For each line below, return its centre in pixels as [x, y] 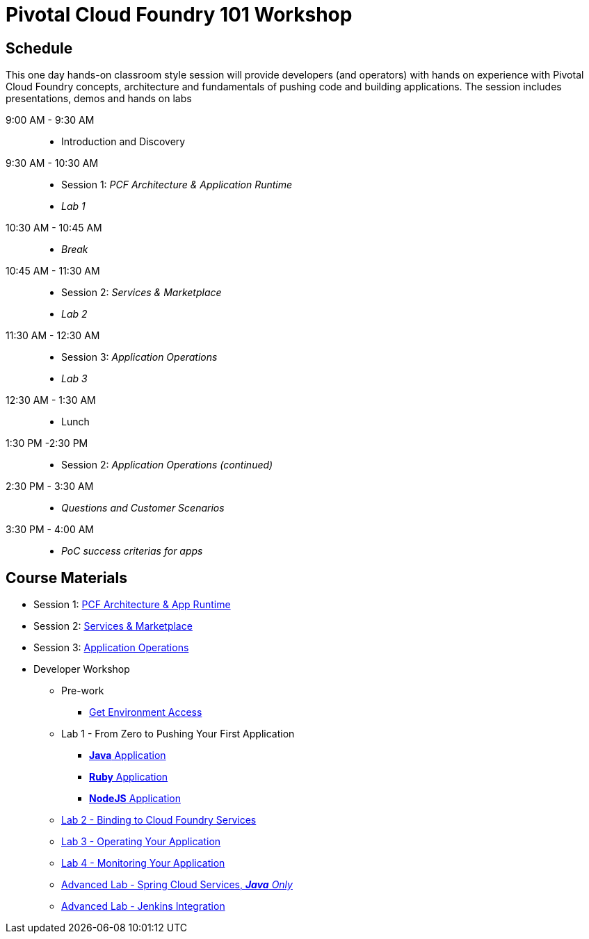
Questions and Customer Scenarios [143, 508]
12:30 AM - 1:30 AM [51, 400]
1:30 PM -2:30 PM [47, 443]
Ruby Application [129, 777]
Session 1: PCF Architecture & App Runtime [132, 605]
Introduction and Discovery [123, 142]
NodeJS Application [135, 799]
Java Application [128, 756]
